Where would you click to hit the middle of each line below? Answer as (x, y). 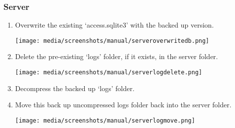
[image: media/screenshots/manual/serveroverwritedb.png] (112, 41)
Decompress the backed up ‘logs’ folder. (75, 88)
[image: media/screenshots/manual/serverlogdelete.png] (109, 73)
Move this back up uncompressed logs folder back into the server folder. (123, 105)
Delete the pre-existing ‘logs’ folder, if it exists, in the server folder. (117, 56)
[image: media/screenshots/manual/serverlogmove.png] (105, 120)
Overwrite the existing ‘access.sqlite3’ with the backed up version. (114, 25)
